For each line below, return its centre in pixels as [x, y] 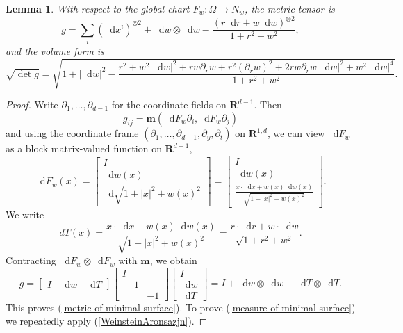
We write [25, 214]
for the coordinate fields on [169, 105]
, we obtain [173, 260]
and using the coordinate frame [72, 133]
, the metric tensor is [290, 8]
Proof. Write [32, 105]
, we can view [296, 133]
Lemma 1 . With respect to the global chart [98, 8]
